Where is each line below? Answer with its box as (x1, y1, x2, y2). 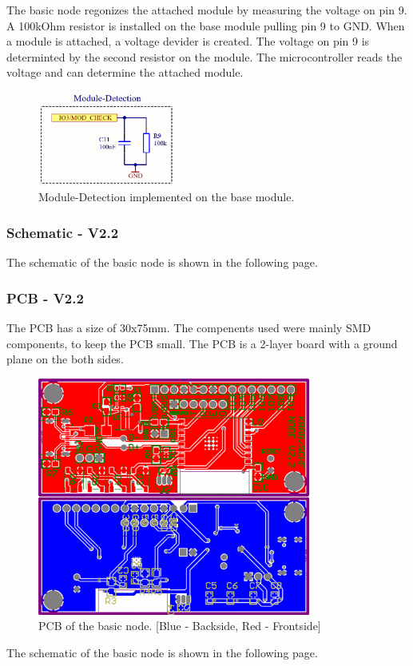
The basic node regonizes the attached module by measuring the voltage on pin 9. (6, 2, 407, 18)
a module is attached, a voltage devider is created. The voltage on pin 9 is (6, 33, 370, 50)
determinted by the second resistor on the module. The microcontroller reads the (6, 48, 403, 65)
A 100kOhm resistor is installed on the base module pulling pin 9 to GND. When (6, 17, 405, 34)
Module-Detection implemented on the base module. (38, 188, 295, 205)
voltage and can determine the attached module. (6, 64, 244, 81)
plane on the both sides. (6, 351, 124, 367)
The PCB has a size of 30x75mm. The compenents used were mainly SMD (6, 319, 371, 336)
